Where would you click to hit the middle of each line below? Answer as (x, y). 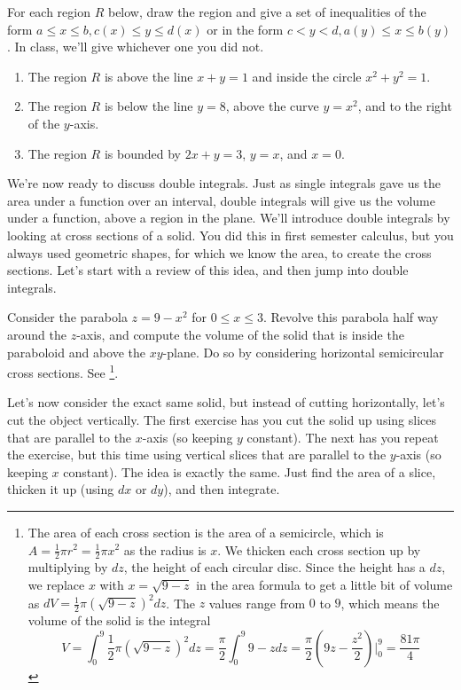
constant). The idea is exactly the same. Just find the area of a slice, (250, 471)
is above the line (148, 76)
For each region (49, 12)
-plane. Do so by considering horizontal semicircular (303, 352)
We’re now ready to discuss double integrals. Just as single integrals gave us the (224, 183)
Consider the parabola (67, 317)
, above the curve (272, 106)
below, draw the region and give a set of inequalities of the (267, 12)
